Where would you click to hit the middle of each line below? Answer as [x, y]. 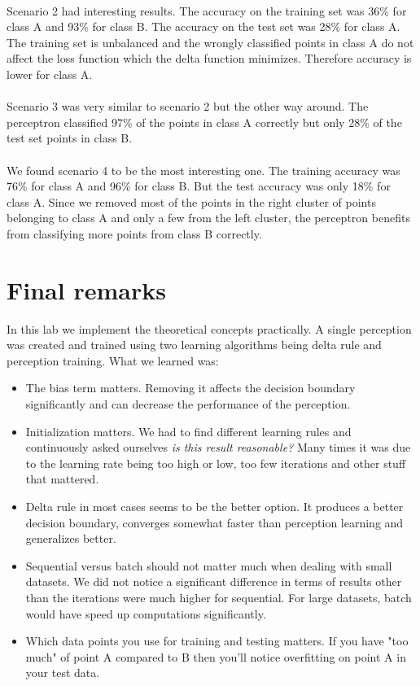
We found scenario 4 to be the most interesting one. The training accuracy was [203, 170]
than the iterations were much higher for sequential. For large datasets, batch [219, 597]
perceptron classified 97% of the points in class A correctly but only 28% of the [204, 122]
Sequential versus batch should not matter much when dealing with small [209, 565]
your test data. [63, 673]
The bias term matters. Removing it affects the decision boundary [190, 388]
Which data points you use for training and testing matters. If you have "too [217, 641]
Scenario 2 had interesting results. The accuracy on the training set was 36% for [207, 10]
